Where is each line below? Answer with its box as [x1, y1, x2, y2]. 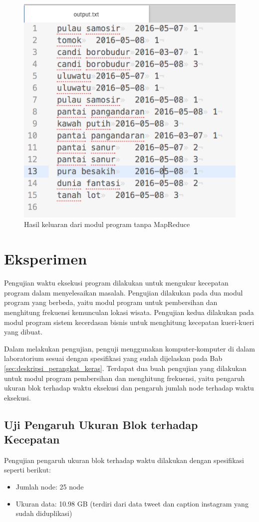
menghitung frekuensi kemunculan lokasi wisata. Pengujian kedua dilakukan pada [4, 306, 254, 317]
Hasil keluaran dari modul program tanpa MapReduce [24, 219, 190, 229]
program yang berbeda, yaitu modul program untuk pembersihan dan [4, 297, 218, 307]
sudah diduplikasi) [15, 508, 72, 518]
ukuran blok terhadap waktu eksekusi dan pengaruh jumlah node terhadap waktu [4, 382, 254, 393]
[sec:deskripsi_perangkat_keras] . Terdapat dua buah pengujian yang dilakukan [4, 362, 247, 373]
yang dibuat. [4, 326, 43, 337]
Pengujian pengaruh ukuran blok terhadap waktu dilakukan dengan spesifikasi [4, 454, 244, 465]
